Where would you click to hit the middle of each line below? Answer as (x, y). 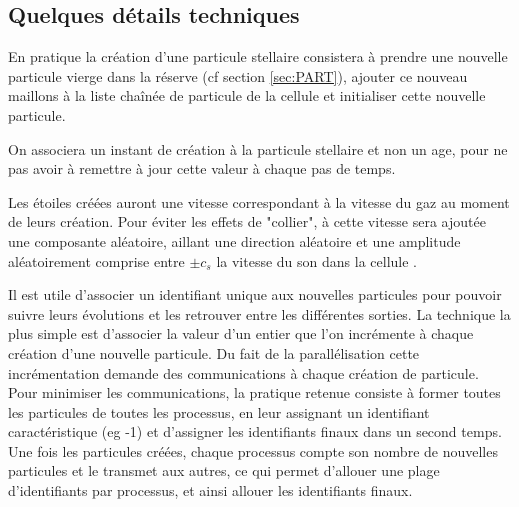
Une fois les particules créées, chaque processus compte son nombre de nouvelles (253, 450)
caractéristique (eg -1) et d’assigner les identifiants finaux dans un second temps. (255, 431)
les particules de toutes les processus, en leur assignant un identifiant (219, 411)
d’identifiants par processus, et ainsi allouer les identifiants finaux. (210, 490)
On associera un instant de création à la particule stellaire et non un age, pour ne (258, 148)
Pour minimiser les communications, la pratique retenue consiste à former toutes (254, 392)
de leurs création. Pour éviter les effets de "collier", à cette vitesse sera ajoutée (247, 221)
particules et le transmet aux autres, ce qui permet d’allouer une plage (224, 470)
